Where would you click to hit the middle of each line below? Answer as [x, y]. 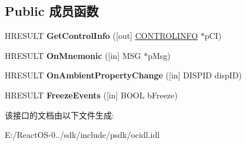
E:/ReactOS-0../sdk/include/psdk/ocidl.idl [82, 135]
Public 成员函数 [52, 11]
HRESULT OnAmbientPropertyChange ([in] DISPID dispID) [123, 75]
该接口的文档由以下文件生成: [59, 115]
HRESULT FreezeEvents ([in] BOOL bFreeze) [91, 95]
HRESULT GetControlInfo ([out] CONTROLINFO [102, 36]
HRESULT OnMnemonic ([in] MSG [73, 55]
